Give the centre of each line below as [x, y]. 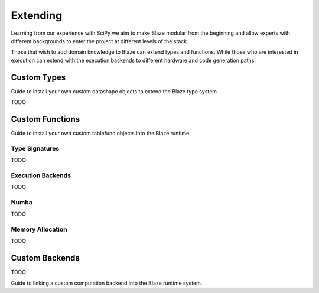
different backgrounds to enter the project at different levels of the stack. [100, 41]
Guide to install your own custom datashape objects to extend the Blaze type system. [115, 91]
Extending [37, 15]
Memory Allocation [39, 229]
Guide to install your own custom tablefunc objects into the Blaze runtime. [101, 133]
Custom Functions [45, 119]
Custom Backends [45, 258]
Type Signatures [35, 148]
